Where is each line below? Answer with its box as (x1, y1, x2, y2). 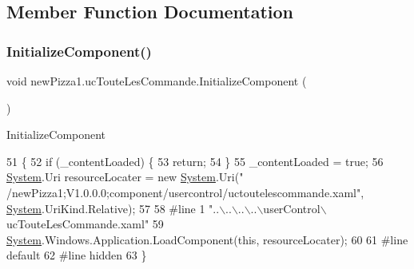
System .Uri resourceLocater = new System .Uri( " (6, 168, 244, 185)
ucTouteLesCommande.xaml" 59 (6, 216, 164, 232)
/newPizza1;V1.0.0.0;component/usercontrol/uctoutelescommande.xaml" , (6, 184, 364, 200)
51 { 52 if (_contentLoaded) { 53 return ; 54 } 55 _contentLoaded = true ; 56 (6, 152, 384, 169)
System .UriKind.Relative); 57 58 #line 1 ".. (6, 200, 220, 216)
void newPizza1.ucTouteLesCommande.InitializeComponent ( (6, 73, 307, 89)
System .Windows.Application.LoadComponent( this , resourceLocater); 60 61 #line (6, 231, 408, 247)
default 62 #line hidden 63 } (6, 247, 147, 263)
